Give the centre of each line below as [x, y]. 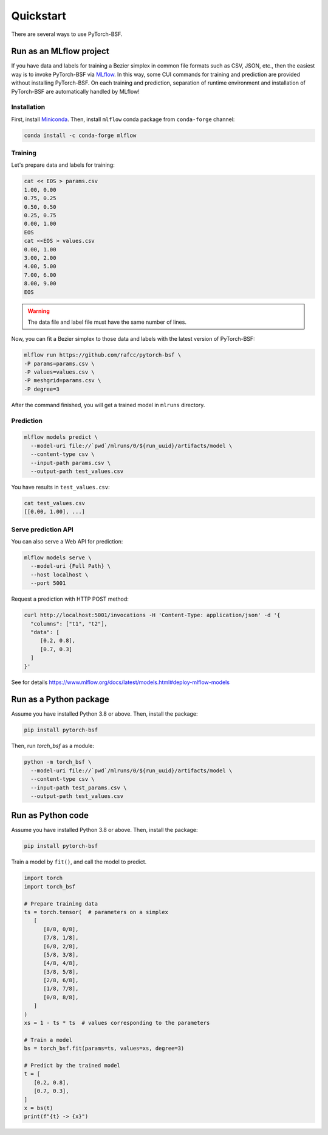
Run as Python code [50, 815]
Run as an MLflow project [60, 51]
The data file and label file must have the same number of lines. [107, 322]
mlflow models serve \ [58, 558]
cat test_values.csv [54, 503]
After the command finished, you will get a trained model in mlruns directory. [108, 405]
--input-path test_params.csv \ [79, 788]
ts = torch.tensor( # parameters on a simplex [96, 912]
